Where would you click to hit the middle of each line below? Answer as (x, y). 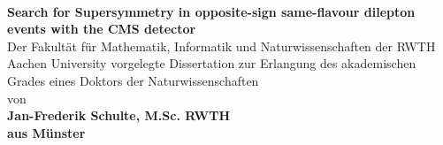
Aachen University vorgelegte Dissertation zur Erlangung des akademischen (212, 63)
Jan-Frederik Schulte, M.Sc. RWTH (118, 115)
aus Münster (46, 132)
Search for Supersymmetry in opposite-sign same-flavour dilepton (211, 11)
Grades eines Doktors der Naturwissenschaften (133, 80)
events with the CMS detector (102, 29)
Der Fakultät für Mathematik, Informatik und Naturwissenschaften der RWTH (221, 46)
